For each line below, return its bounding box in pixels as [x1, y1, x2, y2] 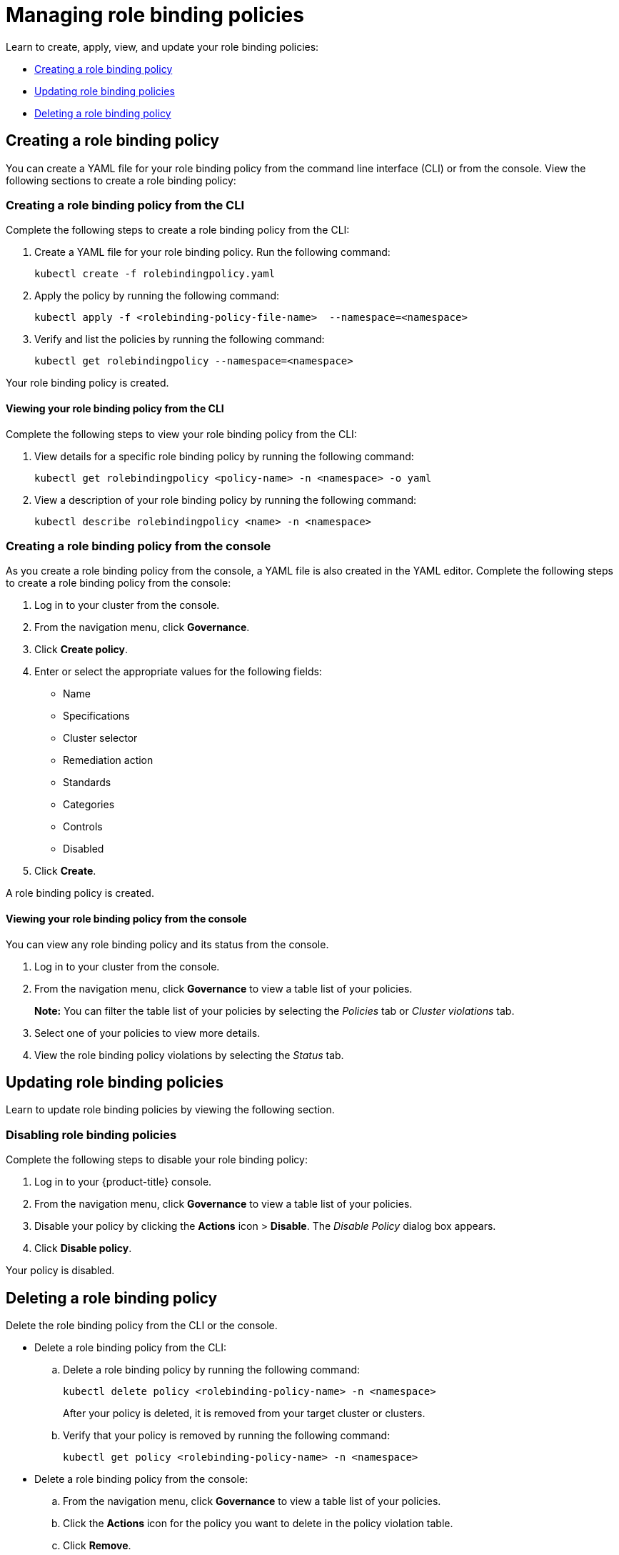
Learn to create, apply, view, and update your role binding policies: [6, 40, 319, 53]
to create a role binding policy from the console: [6, 577, 231, 590]
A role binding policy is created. [6, 887, 154, 900]
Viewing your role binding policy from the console [6, 912, 247, 925]
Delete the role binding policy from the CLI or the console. [6, 1318, 278, 1331]
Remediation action [63, 754, 154, 767]
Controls [63, 820, 103, 833]
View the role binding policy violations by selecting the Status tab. [34, 1048, 344, 1061]
